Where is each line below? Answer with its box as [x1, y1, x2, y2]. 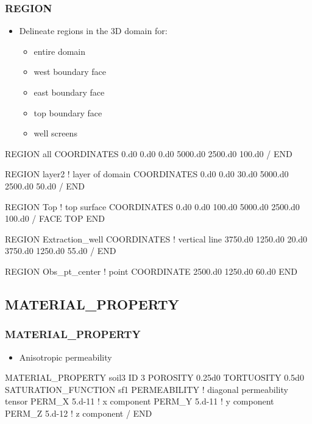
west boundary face [34, 65, 106, 78]
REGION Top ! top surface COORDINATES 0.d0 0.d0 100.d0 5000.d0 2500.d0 [5, 200, 300, 213]
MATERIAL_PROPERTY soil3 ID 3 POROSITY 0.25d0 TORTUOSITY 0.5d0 [5, 371, 304, 384]
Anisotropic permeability [19, 350, 112, 363]
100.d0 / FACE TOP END [5, 212, 105, 225]
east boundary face [34, 86, 105, 98]
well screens [34, 127, 77, 140]
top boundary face [34, 106, 102, 119]
